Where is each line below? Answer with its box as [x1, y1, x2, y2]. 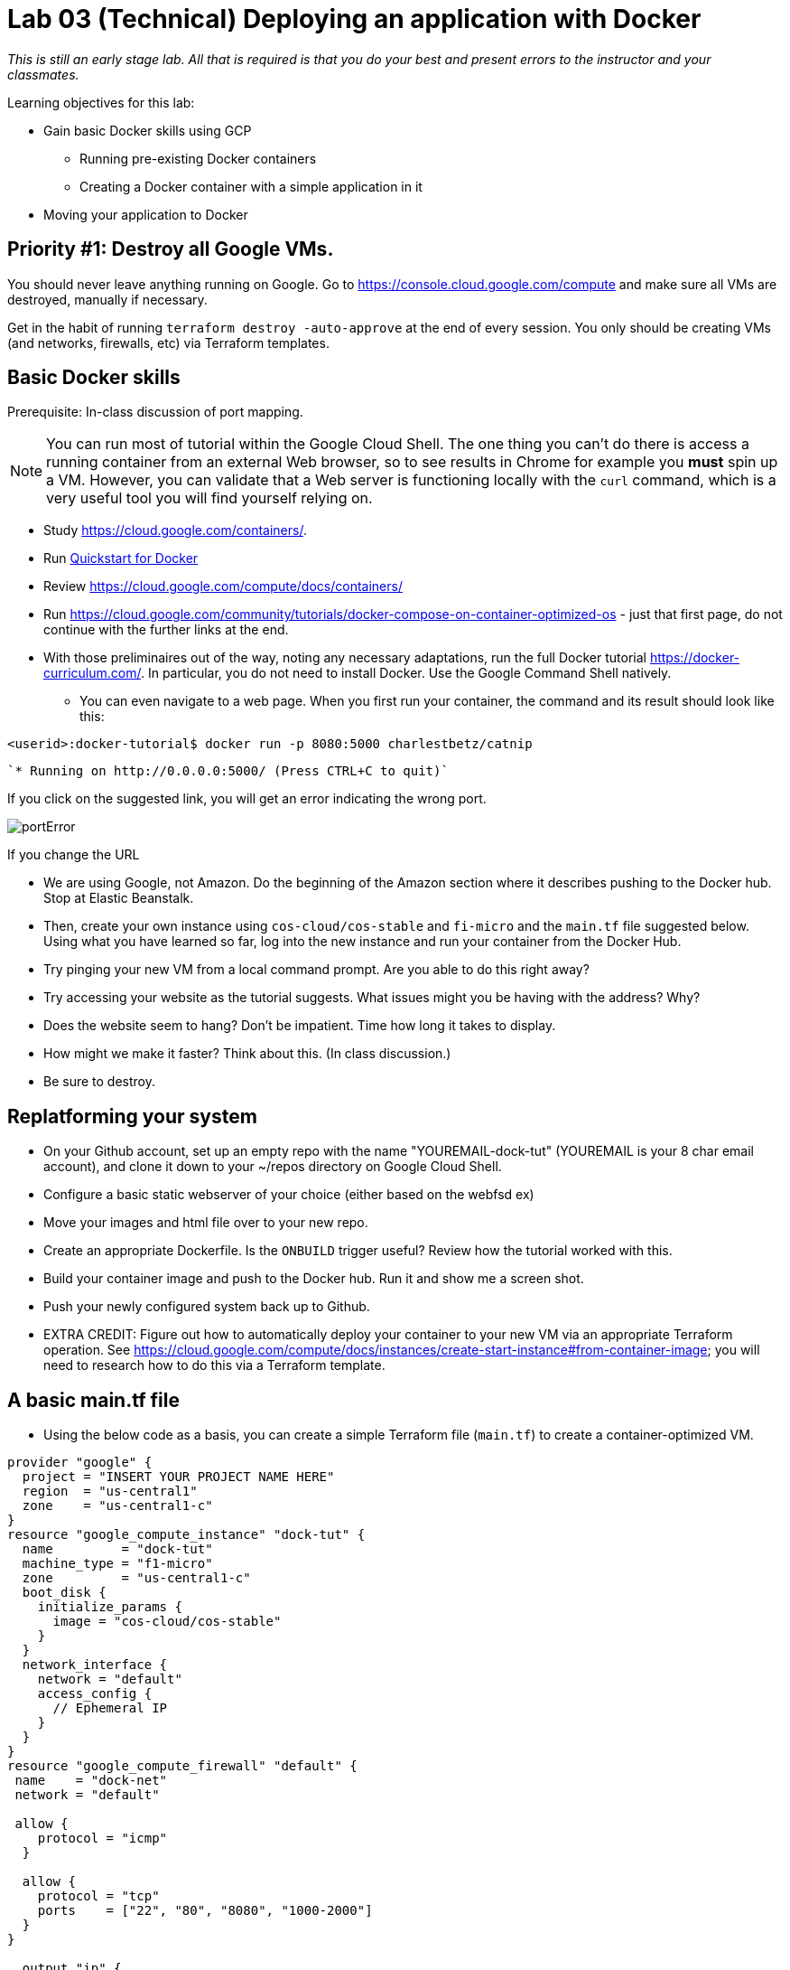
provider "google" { [7, 1455, 153, 1470]
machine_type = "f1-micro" [22, 1556, 213, 1571]
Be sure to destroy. [43, 1074, 155, 1090]
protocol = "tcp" [37, 1889, 160, 1904]
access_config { [37, 1686, 153, 1702]
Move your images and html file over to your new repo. [43, 1215, 368, 1231]
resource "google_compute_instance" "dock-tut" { [7, 1527, 366, 1543]
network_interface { [22, 1657, 168, 1673]
